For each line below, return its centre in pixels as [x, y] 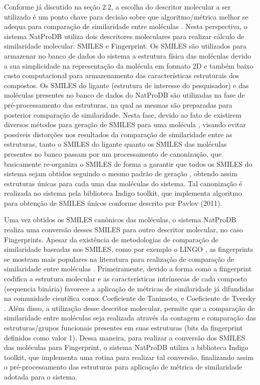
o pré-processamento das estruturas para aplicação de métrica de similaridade [123, 367]
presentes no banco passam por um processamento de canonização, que [113, 153]
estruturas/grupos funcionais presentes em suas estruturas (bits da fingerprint [123, 327]
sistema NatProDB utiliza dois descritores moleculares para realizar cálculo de [124, 36]
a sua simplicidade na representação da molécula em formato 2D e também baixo [129, 65]
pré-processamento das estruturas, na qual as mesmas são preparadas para [118, 104]
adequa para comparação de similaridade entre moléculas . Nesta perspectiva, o [126, 26]
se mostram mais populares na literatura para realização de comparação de [119, 259]
